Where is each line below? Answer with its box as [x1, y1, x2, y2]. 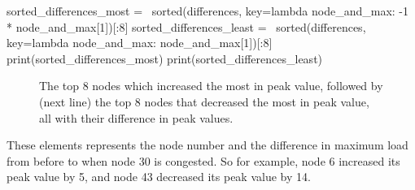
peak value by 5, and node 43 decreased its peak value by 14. [7, 168, 311, 185]
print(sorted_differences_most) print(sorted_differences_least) [7, 50, 323, 67]
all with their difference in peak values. [39, 109, 234, 126]
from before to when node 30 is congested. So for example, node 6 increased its [7, 152, 400, 169]
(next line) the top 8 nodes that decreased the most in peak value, [39, 93, 369, 110]
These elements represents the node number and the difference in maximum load [7, 136, 408, 153]
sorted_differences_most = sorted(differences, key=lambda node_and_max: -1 [7, 2, 409, 19]
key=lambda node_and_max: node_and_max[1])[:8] [7, 34, 273, 51]
